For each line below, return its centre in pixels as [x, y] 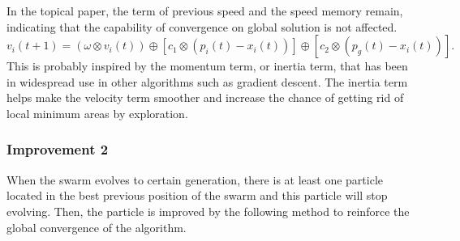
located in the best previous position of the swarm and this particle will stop [197, 195]
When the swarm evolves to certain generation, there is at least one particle [195, 179]
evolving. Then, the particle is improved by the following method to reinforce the [208, 211]
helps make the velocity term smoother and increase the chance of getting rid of [205, 97]
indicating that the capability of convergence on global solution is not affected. [202, 26]
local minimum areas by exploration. [97, 113]
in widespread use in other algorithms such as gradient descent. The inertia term [207, 81]
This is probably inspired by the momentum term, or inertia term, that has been [207, 66]
